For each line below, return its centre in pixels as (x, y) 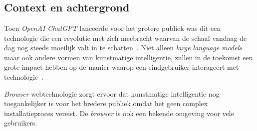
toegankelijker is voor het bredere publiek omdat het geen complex (106, 103)
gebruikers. (21, 123)
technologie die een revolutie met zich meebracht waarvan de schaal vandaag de (126, 38)
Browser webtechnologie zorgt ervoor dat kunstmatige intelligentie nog (112, 93)
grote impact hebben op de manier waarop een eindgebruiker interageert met (122, 67)
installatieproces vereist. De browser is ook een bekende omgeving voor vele (119, 113)
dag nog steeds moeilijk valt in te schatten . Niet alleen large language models (123, 48)
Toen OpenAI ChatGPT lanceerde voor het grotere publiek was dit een (113, 28)
